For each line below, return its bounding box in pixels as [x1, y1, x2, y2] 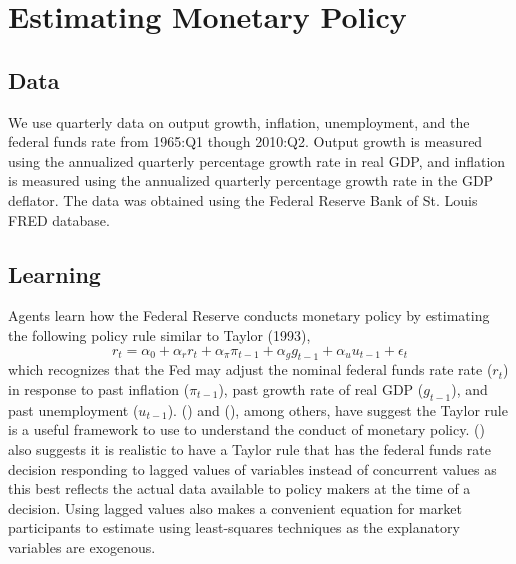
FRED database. [8, 209, 110, 230]
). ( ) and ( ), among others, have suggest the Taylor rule [167, 399, 508, 420]
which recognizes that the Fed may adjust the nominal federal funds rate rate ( [8, 359, 493, 380]
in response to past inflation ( [8, 378, 190, 399]
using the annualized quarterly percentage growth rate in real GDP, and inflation [8, 150, 506, 171]
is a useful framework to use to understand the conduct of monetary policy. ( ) [8, 419, 485, 440]
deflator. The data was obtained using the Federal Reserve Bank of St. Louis [8, 189, 478, 210]
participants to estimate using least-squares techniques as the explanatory [8, 517, 460, 538]
